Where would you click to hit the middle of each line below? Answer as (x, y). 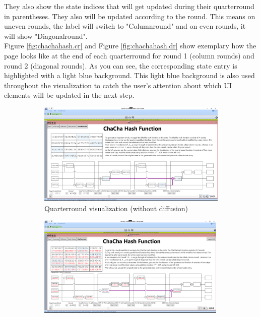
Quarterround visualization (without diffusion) (116, 208)
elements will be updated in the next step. (69, 95)
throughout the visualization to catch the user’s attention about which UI (118, 85)
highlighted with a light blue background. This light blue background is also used (129, 75)
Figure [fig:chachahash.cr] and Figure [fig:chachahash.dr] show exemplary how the (130, 46)
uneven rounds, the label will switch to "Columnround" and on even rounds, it (125, 26)
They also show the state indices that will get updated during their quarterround (129, 6)
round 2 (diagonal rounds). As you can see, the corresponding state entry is (121, 65)
